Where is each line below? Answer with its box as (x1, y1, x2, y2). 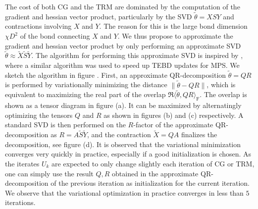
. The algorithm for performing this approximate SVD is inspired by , (31, 50, 243, 60)
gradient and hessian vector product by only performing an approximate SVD (5, 40, 241, 51)
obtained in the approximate (112, 168, 199, 178)
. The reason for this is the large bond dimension (99, 21, 248, 31)
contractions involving (5, 21, 72, 31)
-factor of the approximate (133, 119, 213, 130)
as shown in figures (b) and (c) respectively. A (103, 109, 244, 120)
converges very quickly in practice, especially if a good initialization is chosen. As (5, 149, 252, 159)
